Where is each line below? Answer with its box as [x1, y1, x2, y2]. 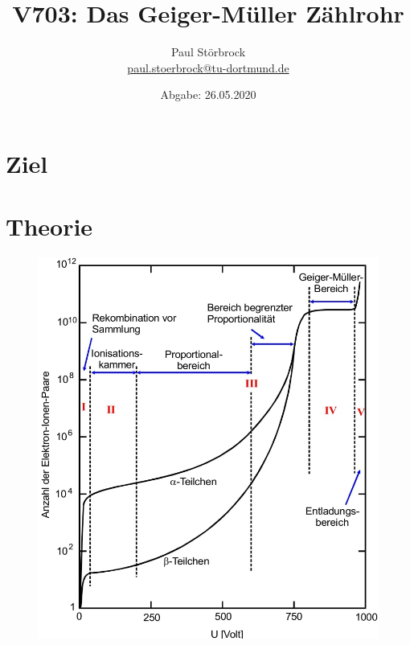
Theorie [6, 210, 93, 243]
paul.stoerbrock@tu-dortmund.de [127, 59, 289, 76]
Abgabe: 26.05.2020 [160, 86, 256, 103]
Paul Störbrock [170, 43, 246, 60]
